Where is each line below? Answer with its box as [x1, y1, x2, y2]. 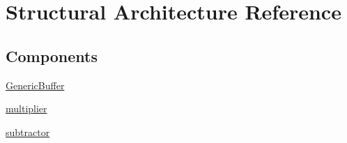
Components [6, 45, 98, 66]
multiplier [6, 101, 47, 116]
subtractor [6, 124, 50, 139]
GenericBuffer [6, 77, 65, 92]
